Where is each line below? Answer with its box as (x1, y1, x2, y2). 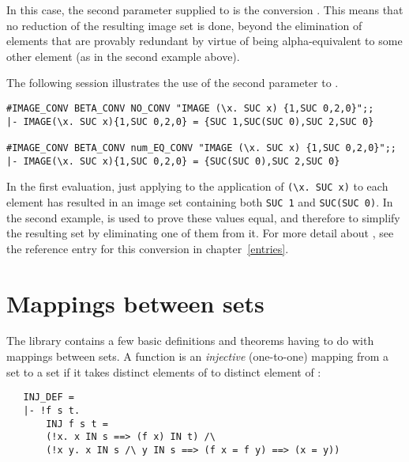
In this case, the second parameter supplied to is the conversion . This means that (6, 2, 403, 17)
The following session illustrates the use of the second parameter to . (6, 74, 339, 91)
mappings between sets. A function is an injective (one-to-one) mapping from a (6, 348, 389, 365)
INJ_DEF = (23, 392, 74, 403)
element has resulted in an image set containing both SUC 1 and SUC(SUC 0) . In (6, 193, 393, 210)
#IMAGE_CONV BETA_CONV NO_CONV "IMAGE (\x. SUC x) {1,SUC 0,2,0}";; (6, 102, 374, 114)
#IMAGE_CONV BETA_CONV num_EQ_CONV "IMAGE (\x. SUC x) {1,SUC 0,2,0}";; (6, 142, 396, 153)
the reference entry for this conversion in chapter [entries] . (6, 240, 289, 256)
